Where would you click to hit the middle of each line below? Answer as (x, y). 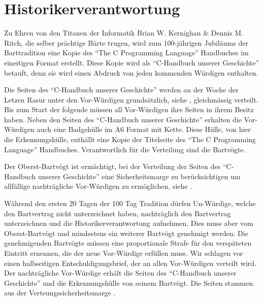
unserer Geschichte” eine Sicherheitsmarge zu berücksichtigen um (139, 176)
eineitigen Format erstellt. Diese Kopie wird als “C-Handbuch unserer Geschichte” (132, 62)
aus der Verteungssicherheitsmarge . (60, 293)
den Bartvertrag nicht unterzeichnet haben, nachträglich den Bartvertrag (118, 213)
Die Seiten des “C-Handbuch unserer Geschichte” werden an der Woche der (121, 90)
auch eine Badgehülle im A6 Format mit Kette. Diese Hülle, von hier (144, 129)
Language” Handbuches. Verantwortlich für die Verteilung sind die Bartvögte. (125, 149)
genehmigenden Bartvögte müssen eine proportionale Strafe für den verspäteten (128, 243)
